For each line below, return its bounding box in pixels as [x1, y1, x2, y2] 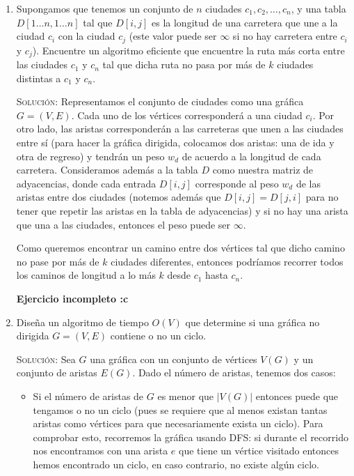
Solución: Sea [16, 351, 76, 366]
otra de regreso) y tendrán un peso [16, 148, 165, 163]
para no [305, 190, 339, 204]
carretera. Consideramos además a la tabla [16, 162, 198, 177]
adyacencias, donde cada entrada [16, 176, 156, 190]
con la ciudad [58, 29, 115, 43]
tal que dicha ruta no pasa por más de [102, 57, 266, 72]
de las [296, 176, 321, 190]
